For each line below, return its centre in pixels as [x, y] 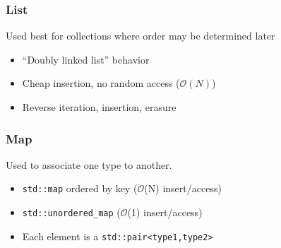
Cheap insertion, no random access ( [101, 83]
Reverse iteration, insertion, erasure [99, 107]
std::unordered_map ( [71, 212]
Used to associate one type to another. [89, 164]
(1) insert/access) [165, 212]
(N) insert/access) [183, 188]
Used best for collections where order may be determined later [140, 36]
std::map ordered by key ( [80, 188]
